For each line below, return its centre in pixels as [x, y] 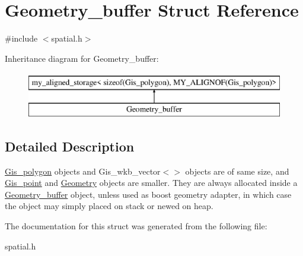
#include [21, 38]
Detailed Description [70, 146]
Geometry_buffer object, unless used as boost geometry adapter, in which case [148, 194]
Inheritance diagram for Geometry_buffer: [82, 58]
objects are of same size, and [237, 171]
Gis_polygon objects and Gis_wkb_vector [83, 171]
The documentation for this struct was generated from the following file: [136, 226]
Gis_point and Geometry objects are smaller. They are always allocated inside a [151, 183]
